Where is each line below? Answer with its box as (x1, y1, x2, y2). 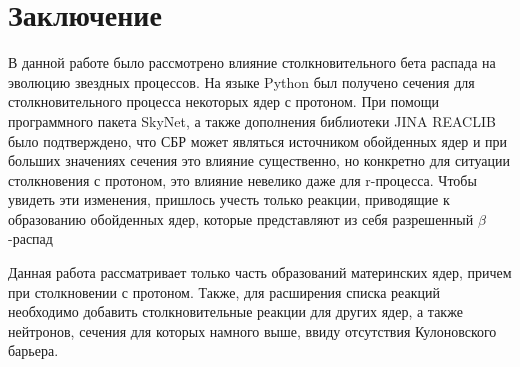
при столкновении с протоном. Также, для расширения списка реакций (8, 281, 440, 302)
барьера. (8, 340, 59, 361)
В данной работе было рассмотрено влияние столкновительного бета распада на (8, 52, 496, 73)
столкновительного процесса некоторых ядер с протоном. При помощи (8, 91, 440, 112)
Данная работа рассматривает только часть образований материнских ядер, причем (8, 262, 512, 283)
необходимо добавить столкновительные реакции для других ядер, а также (8, 301, 463, 322)
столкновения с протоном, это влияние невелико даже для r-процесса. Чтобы (8, 169, 477, 190)
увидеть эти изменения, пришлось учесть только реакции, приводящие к (8, 189, 450, 210)
